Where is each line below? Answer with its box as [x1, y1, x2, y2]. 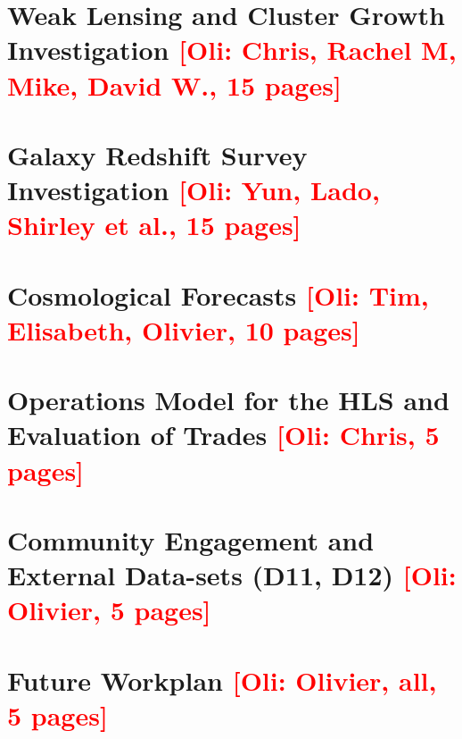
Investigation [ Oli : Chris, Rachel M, [7, 31, 457, 68]
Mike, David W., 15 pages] [7, 66, 342, 103]
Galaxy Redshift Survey [7, 136, 308, 172]
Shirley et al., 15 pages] [7, 206, 301, 243]
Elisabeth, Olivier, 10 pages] [7, 311, 360, 348]
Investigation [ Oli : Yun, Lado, [7, 172, 380, 208]
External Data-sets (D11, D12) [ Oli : [7, 557, 457, 593]
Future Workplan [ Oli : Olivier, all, [7, 661, 437, 698]
